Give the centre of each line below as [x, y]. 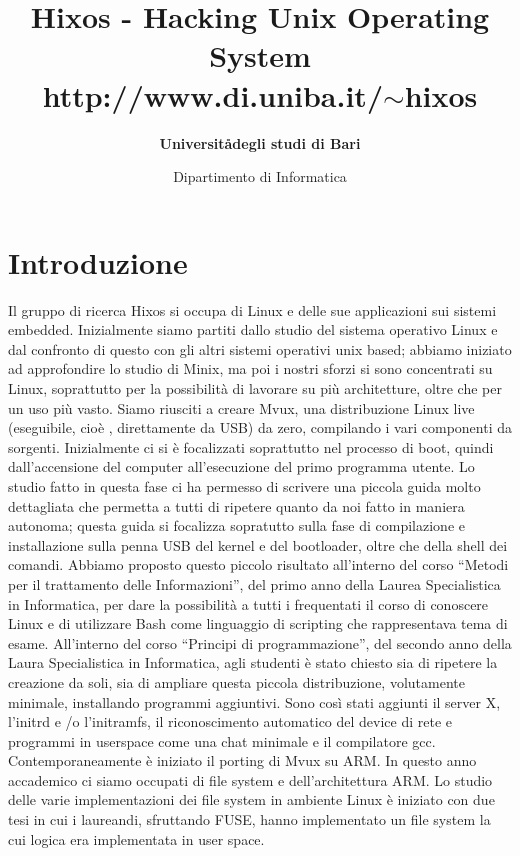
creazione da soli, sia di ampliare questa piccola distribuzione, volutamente [236, 681]
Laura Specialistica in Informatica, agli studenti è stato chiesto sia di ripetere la [253, 662]
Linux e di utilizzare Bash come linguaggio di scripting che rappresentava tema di [258, 623]
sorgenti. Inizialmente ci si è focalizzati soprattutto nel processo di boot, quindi [251, 446]
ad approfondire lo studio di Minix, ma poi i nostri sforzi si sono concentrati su [250, 368]
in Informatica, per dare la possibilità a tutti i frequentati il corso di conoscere [248, 603]
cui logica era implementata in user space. [136, 838]
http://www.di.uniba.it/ [212, 94]
